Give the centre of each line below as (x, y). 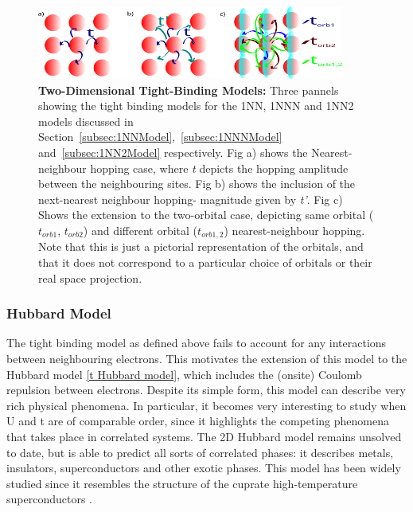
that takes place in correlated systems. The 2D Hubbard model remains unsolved (204, 436)
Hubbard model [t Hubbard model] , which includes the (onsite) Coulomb (184, 374)
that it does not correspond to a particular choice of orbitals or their (205, 262)
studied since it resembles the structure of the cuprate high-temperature (182, 483)
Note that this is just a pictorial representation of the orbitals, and (201, 246)
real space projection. (90, 277)
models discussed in (86, 121)
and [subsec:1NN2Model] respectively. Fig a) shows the (173, 152)
